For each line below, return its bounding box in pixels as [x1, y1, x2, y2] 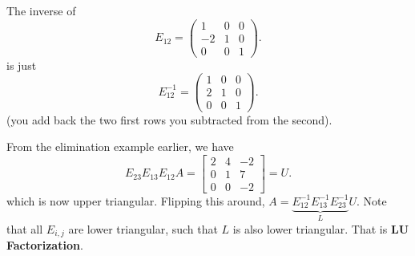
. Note [356, 192, 387, 209]
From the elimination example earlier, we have [6, 138, 234, 155]
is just [6, 56, 37, 73]
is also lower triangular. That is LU [232, 220, 409, 237]
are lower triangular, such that [68, 220, 218, 237]
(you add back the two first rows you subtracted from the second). [6, 111, 332, 128]
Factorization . [6, 237, 83, 254]
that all [6, 220, 43, 237]
